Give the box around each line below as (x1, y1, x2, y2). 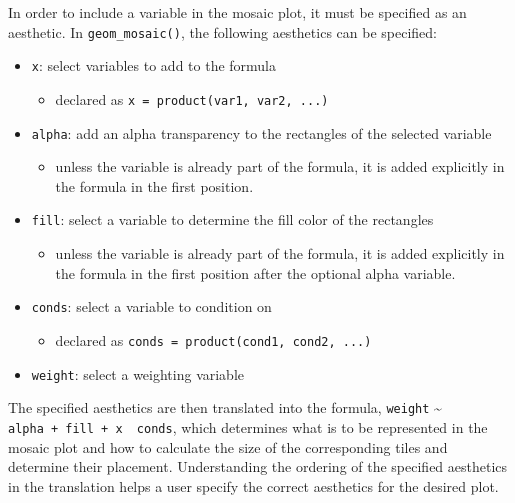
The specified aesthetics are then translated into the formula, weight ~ (8, 397, 442, 418)
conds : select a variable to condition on (31, 296, 272, 317)
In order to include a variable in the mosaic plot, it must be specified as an (8, 2, 467, 22)
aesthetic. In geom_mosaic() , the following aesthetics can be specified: (8, 21, 437, 42)
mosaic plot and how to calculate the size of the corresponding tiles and (8, 436, 448, 457)
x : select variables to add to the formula (31, 55, 277, 76)
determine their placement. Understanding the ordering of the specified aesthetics (8, 456, 508, 477)
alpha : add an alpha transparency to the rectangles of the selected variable (31, 122, 492, 143)
